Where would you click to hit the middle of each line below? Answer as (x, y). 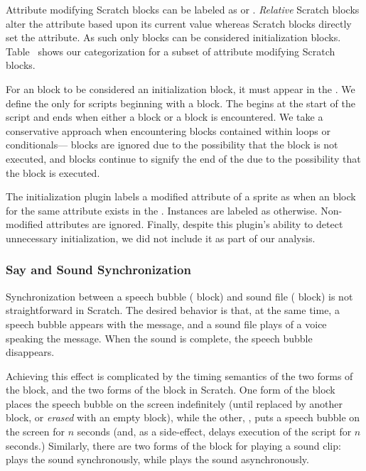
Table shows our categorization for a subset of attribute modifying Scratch (171, 51)
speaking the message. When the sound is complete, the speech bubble (159, 338)
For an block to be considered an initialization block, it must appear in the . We (181, 88)
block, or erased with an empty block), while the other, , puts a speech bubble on (183, 417)
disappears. (30, 352)
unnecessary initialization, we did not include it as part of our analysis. (161, 238)
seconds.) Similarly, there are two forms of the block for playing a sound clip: (173, 445)
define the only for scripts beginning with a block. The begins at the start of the (181, 103)
